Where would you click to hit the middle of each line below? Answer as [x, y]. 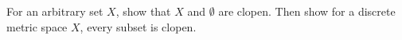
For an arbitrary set [55, 11]
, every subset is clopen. [138, 26]
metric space [37, 26]
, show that [143, 11]
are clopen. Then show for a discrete [307, 11]
